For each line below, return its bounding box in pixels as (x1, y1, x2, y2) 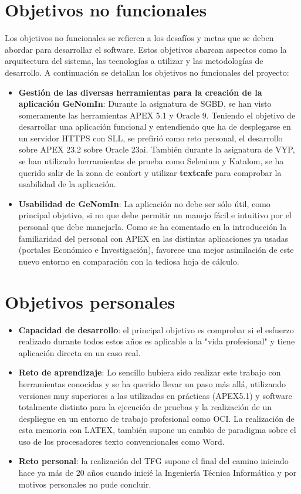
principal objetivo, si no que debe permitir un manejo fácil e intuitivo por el (18, 209, 292, 221)
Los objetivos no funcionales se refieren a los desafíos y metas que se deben (5, 32, 274, 44)
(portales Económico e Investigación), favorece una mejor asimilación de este (18, 243, 294, 256)
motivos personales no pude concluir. (18, 478, 151, 490)
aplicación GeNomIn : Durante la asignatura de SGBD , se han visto (18, 97, 272, 110)
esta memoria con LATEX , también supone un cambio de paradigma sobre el (18, 424, 296, 436)
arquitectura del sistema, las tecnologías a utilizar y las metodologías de (5, 55, 263, 67)
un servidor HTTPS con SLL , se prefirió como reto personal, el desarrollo (18, 131, 283, 144)
